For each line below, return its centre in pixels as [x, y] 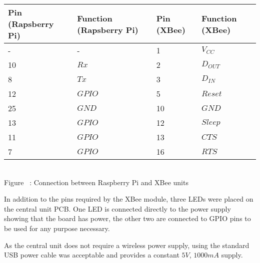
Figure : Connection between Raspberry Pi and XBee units [96, 182]
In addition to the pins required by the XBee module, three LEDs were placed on [129, 199]
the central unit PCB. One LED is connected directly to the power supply [117, 208]
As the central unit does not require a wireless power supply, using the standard [127, 245]
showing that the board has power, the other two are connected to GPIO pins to [127, 218]
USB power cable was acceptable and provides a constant [92, 255]
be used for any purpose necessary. [57, 228]
